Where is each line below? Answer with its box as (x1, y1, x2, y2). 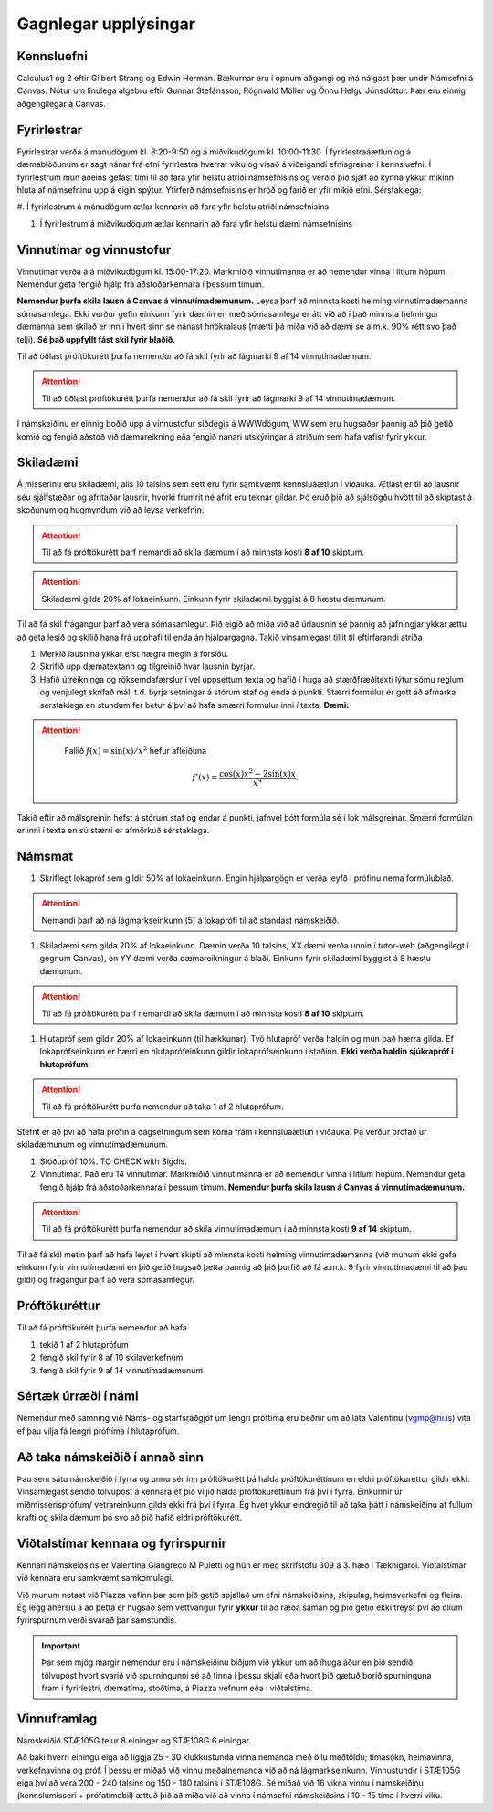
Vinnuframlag (16, 1711, 98, 1726)
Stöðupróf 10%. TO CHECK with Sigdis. (39, 1156, 187, 1167)
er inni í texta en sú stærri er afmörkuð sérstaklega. (16, 824, 210, 835)
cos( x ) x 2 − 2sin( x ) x (219, 768, 297, 779)
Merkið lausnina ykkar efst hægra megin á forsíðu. (39, 648, 229, 659)
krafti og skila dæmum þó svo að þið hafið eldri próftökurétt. (16, 1511, 242, 1522)
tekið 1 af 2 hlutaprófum (39, 1339, 130, 1350)
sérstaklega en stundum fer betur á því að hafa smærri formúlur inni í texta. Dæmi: (39, 699, 350, 710)
